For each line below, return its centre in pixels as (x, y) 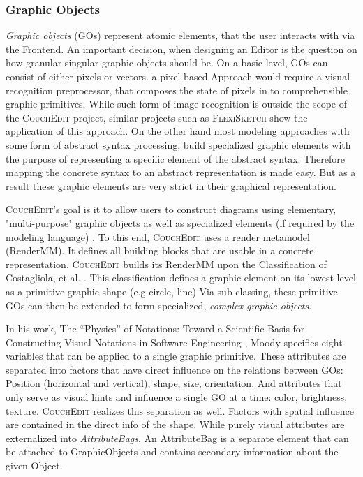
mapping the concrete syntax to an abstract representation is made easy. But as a (181, 172)
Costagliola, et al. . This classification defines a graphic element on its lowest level (181, 278)
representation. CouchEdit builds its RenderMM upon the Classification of (166, 264)
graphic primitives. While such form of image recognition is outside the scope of (176, 104)
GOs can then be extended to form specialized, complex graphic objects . (159, 305)
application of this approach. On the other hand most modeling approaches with (178, 131)
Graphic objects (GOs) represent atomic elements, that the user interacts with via (180, 35)
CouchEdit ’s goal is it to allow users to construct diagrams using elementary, (171, 209)
